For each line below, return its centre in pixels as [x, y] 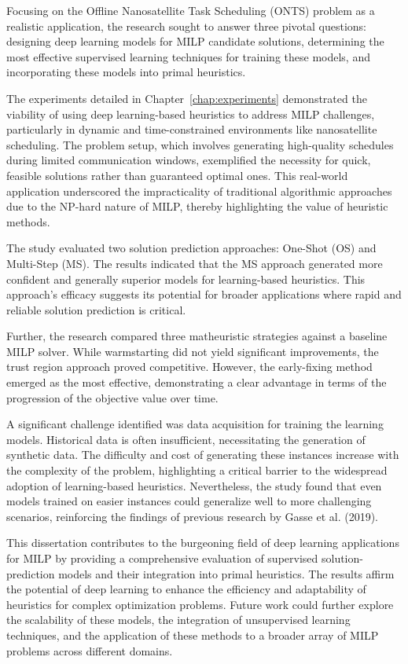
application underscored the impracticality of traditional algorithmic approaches [199, 191]
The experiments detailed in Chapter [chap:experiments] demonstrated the [187, 98]
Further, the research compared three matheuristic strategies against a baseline [197, 336]
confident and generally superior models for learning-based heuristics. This [186, 279]
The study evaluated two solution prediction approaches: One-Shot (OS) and [191, 248]
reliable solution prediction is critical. [96, 309]
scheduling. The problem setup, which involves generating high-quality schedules [200, 144]
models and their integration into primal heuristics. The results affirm [226, 573]
